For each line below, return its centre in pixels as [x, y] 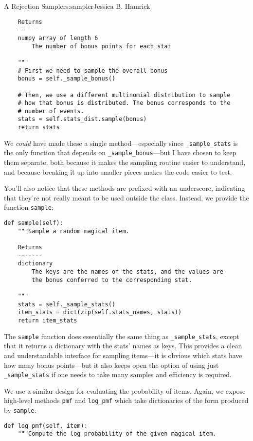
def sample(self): [34, 223]
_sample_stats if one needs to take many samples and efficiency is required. [118, 374]
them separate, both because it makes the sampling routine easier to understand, [125, 162]
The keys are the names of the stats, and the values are [128, 272]
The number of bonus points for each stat [101, 46]
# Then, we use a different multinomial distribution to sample [124, 95]
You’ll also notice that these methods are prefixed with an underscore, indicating [125, 188]
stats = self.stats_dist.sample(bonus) [82, 119]
